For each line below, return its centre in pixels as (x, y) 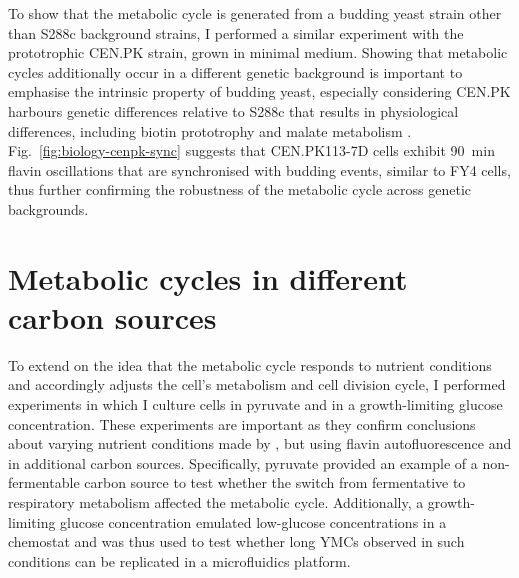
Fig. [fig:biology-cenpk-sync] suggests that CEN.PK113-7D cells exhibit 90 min (251, 150)
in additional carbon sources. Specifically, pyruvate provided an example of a (243, 462)
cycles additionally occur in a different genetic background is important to (235, 71)
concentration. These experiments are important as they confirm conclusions (242, 423)
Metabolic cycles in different (208, 277)
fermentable (44, 482)
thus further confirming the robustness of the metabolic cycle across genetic (240, 189)
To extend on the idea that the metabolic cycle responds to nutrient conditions (250, 364)
